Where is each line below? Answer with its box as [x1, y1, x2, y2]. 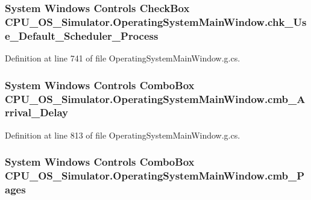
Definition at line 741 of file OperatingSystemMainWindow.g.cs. [5, 52, 240, 64]
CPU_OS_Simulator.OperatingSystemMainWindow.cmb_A [5, 91, 306, 106]
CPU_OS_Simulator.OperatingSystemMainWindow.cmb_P [5, 168, 305, 183]
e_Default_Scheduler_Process [5, 28, 159, 43]
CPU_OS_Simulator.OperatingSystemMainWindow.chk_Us [5, 14, 307, 29]
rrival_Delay [5, 105, 69, 120]
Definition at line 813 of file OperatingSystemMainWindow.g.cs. [5, 128, 240, 141]
